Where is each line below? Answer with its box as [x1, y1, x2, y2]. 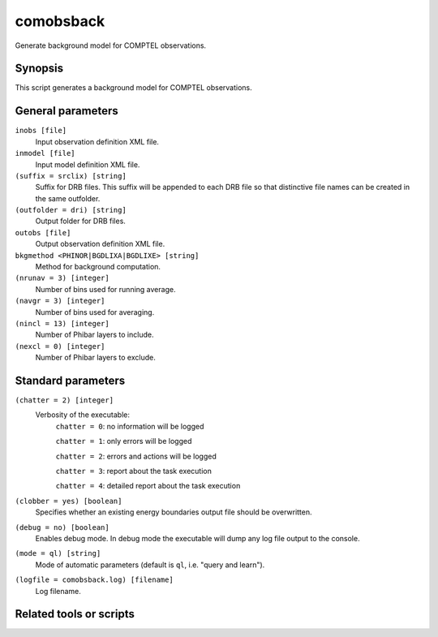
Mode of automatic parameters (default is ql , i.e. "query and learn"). [35, 560, 265, 570]
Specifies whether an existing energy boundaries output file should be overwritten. [35, 507, 312, 517]
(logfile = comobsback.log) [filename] [15, 575, 174, 584]
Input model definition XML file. [35, 159, 140, 170]
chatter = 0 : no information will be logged [55, 421, 204, 431]
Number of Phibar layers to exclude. [35, 353, 156, 363]
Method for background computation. [35, 262, 161, 272]
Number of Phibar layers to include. [35, 329, 154, 340]
